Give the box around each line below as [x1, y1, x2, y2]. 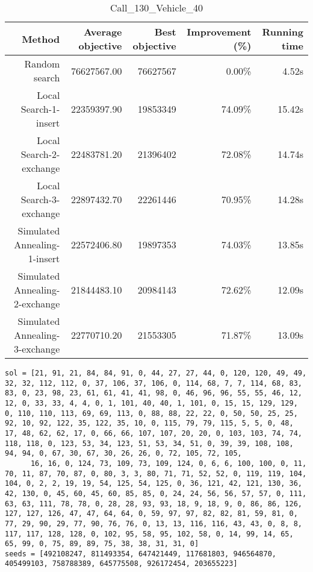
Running [262, 25, 303, 39]
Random [24, 57, 60, 71]
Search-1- [20, 102, 60, 116]
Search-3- [20, 192, 60, 206]
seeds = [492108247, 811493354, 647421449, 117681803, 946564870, [5, 549, 277, 558]
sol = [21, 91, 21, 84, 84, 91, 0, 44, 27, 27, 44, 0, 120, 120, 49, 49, [5, 369, 307, 377]
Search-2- [20, 147, 60, 161]
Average [83, 25, 122, 39]
